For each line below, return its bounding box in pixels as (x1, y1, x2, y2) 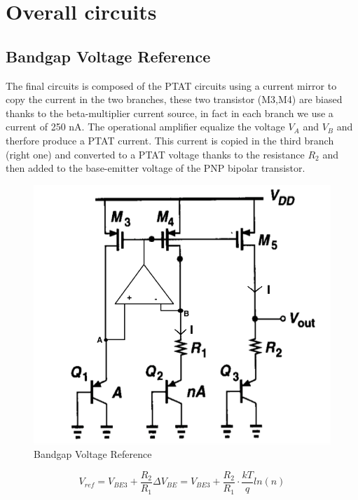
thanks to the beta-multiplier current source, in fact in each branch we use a (6, 105, 333, 120)
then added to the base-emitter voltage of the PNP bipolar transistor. (6, 161, 305, 175)
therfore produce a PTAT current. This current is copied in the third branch (6, 133, 334, 147)
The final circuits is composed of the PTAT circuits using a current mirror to (6, 78, 337, 93)
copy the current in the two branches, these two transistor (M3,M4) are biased (6, 92, 343, 107)
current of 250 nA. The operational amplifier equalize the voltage (6, 119, 285, 134)
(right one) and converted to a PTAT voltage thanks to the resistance (6, 147, 305, 161)
